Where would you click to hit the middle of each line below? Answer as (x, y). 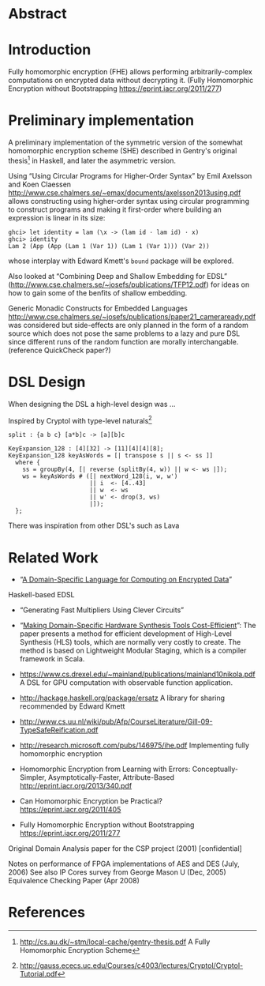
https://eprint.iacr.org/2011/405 (70, 810)
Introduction (50, 50)
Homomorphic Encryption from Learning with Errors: (105, 769)
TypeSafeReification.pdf (59, 730)
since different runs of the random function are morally (97, 341)
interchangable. (213, 341)
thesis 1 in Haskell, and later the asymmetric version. (92, 160)
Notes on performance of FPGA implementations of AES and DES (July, (124, 864)
